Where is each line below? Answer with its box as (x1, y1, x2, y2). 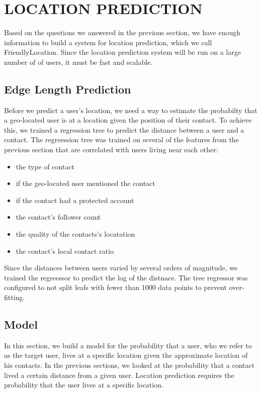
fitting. (4, 292, 25, 303)
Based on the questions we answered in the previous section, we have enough (4, 27, 241, 38)
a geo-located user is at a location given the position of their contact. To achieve (4, 115, 252, 125)
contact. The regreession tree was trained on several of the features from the (4, 134, 239, 145)
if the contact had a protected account (16, 194, 134, 205)
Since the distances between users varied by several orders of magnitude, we (4, 262, 238, 273)
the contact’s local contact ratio (16, 245, 114, 256)
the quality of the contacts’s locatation (16, 229, 135, 239)
